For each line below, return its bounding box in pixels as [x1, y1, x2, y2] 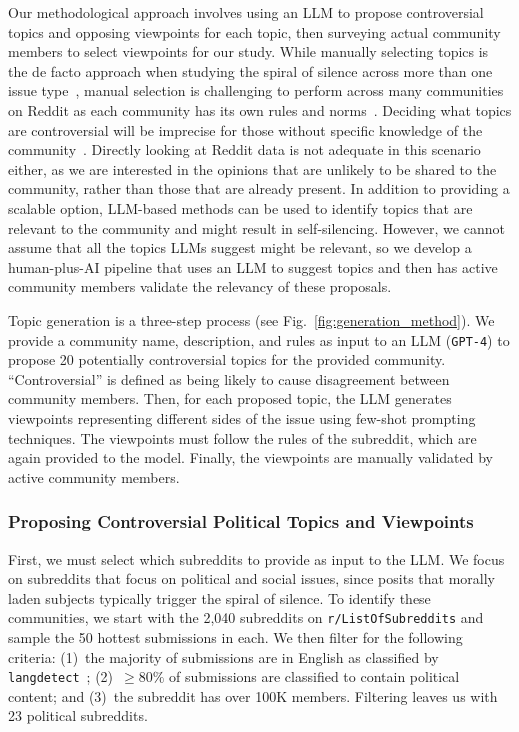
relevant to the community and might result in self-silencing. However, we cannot [8, 217, 505, 238]
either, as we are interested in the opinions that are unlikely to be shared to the [8, 158, 497, 179]
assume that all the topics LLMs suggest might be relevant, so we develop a [8, 237, 472, 258]
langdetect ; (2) [8, 666, 114, 687]
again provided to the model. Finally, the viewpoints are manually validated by [8, 447, 493, 468]
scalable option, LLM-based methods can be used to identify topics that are [8, 197, 473, 218]
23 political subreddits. [8, 705, 148, 726]
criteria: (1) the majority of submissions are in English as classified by [8, 646, 439, 667]
